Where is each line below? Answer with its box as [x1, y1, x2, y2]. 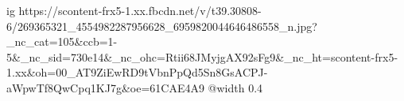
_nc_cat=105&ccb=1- [6, 33, 118, 50]
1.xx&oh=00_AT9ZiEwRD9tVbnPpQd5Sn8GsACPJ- [6, 64, 268, 80]
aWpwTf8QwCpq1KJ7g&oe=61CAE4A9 [6, 79, 204, 95]
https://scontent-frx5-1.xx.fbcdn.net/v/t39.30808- [18, 2, 262, 18]
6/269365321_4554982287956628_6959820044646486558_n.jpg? [6, 17, 317, 34]
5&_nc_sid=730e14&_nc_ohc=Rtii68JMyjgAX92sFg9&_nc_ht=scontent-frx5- [6, 48, 398, 65]
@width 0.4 [208, 79, 263, 95]
